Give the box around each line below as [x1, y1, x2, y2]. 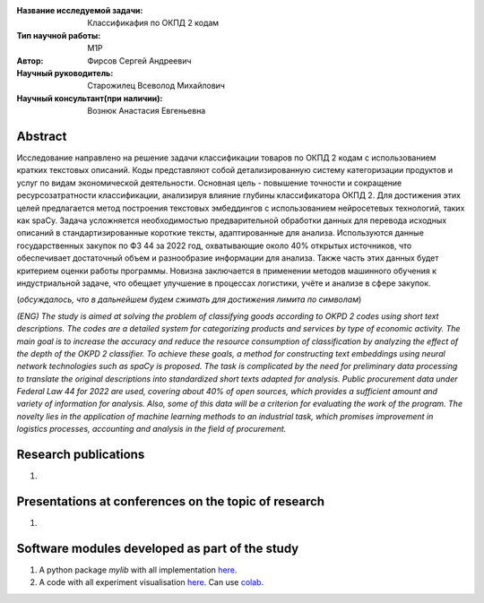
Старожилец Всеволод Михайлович [87, 81, 226, 91]
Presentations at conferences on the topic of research [16, 494, 325, 509]
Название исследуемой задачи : [16, 5, 143, 15]
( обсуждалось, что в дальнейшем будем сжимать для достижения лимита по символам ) [16, 294, 362, 305]
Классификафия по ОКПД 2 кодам [87, 18, 220, 29]
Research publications [16, 447, 145, 462]
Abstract [16, 128, 67, 143]
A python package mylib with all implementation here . [39, 564, 238, 575]
